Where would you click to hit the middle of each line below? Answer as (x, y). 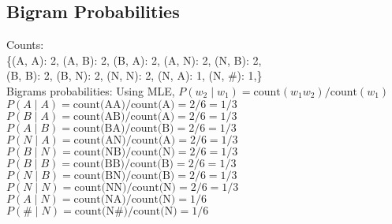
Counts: (25, 45)
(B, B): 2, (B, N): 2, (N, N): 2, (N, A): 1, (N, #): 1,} (134, 75)
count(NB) (100, 152)
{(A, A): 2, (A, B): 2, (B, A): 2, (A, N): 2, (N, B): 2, (134, 60)
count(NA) (100, 199)
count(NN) (101, 187)
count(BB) (99, 164)
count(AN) (100, 140)
